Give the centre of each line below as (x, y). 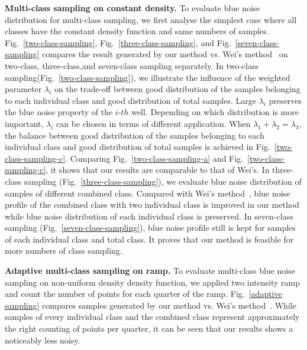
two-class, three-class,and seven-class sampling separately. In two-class (132, 65)
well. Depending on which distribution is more (215, 112)
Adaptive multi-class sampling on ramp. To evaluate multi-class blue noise (150, 271)
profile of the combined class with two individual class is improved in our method (152, 205)
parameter (23, 89)
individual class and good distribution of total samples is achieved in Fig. (138, 147)
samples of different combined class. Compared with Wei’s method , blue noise (148, 193)
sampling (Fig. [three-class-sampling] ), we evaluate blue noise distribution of (163, 181)
